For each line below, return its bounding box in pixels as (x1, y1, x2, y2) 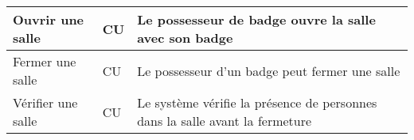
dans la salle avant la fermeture (137, 112, 312, 130)
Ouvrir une (13, 10, 84, 28)
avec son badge (137, 28, 233, 47)
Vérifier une (13, 93, 78, 112)
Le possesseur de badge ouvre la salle (137, 10, 376, 28)
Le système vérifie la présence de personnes (137, 93, 377, 112)
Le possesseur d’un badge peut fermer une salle (137, 61, 400, 80)
